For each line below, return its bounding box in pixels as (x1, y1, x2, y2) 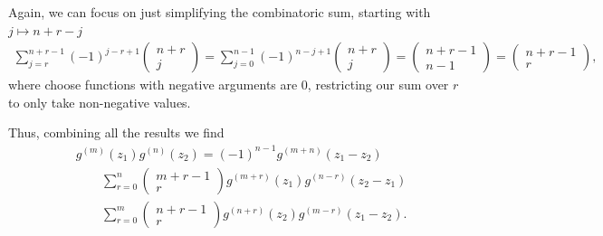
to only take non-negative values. (8, 92, 191, 111)
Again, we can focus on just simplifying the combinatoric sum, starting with (8, 3, 431, 21)
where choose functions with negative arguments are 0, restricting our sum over (8, 75, 449, 94)
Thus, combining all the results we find (8, 123, 225, 142)
